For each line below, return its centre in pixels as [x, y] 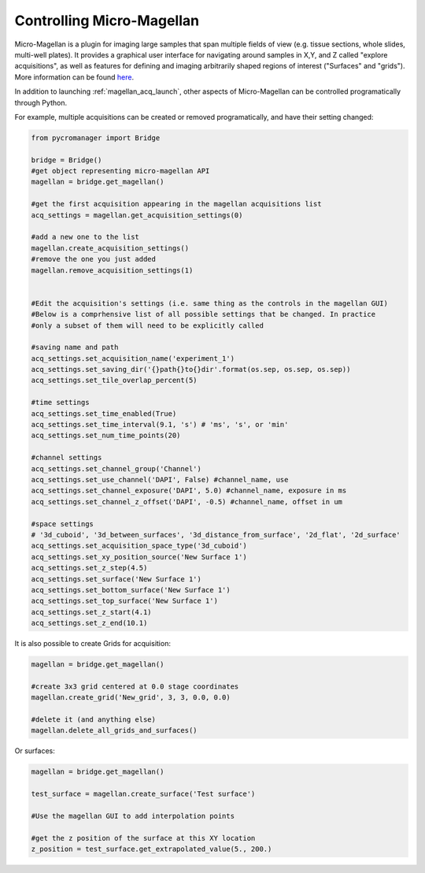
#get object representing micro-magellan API [120, 171]
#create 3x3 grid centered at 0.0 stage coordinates [135, 686]
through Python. [41, 102]
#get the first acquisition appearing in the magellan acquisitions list [176, 204]
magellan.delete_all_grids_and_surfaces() [114, 730]
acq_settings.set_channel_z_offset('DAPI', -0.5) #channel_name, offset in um [187, 502]
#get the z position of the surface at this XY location [143, 838]
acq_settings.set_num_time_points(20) [106, 436]
